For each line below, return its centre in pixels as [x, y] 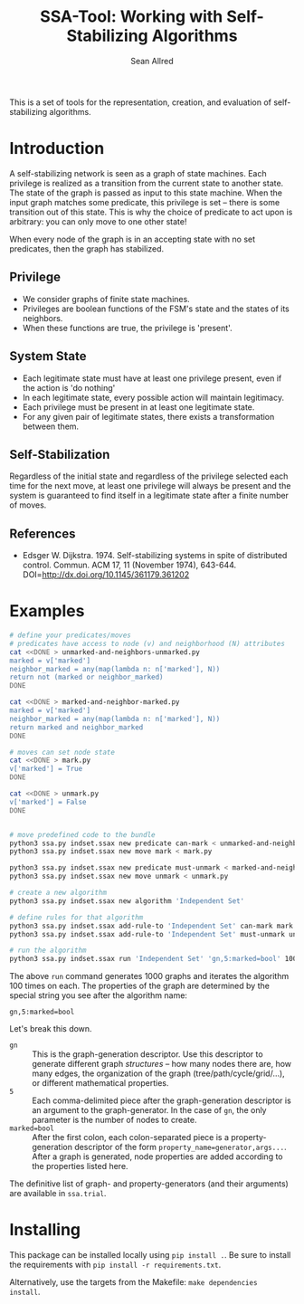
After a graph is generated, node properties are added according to [157, 1156]
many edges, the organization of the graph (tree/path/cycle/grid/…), [158, 1073]
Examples [47, 611]
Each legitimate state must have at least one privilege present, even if [152, 378]
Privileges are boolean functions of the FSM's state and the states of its [156, 309]
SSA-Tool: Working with [132, 17]
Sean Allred [152, 61]
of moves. [28, 505]
